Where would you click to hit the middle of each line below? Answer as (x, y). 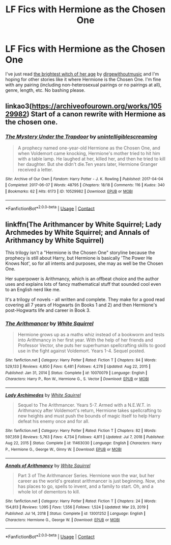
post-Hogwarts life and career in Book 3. (48, 310)
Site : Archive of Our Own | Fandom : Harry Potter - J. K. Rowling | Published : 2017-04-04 (84, 179)
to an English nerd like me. (33, 290)
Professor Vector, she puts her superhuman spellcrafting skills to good (92, 345)
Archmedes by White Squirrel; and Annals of (78, 232)
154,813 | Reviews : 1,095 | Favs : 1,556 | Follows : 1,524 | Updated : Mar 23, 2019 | (77, 507)
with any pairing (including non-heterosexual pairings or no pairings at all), (83, 85)
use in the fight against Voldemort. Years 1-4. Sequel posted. (81, 351)
